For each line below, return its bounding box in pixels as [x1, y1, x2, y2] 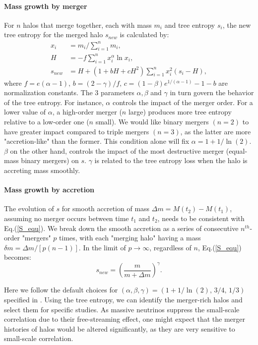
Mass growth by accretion [4, 184, 94, 195]
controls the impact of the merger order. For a [112, 97, 253, 107]
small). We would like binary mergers [95, 116, 209, 127]
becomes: [4, 252, 31, 262]
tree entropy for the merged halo [4, 29, 103, 40]
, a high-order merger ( [52, 107, 122, 117]
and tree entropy [164, 19, 215, 30]
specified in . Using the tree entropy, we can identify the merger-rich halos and [4, 294, 243, 305]
